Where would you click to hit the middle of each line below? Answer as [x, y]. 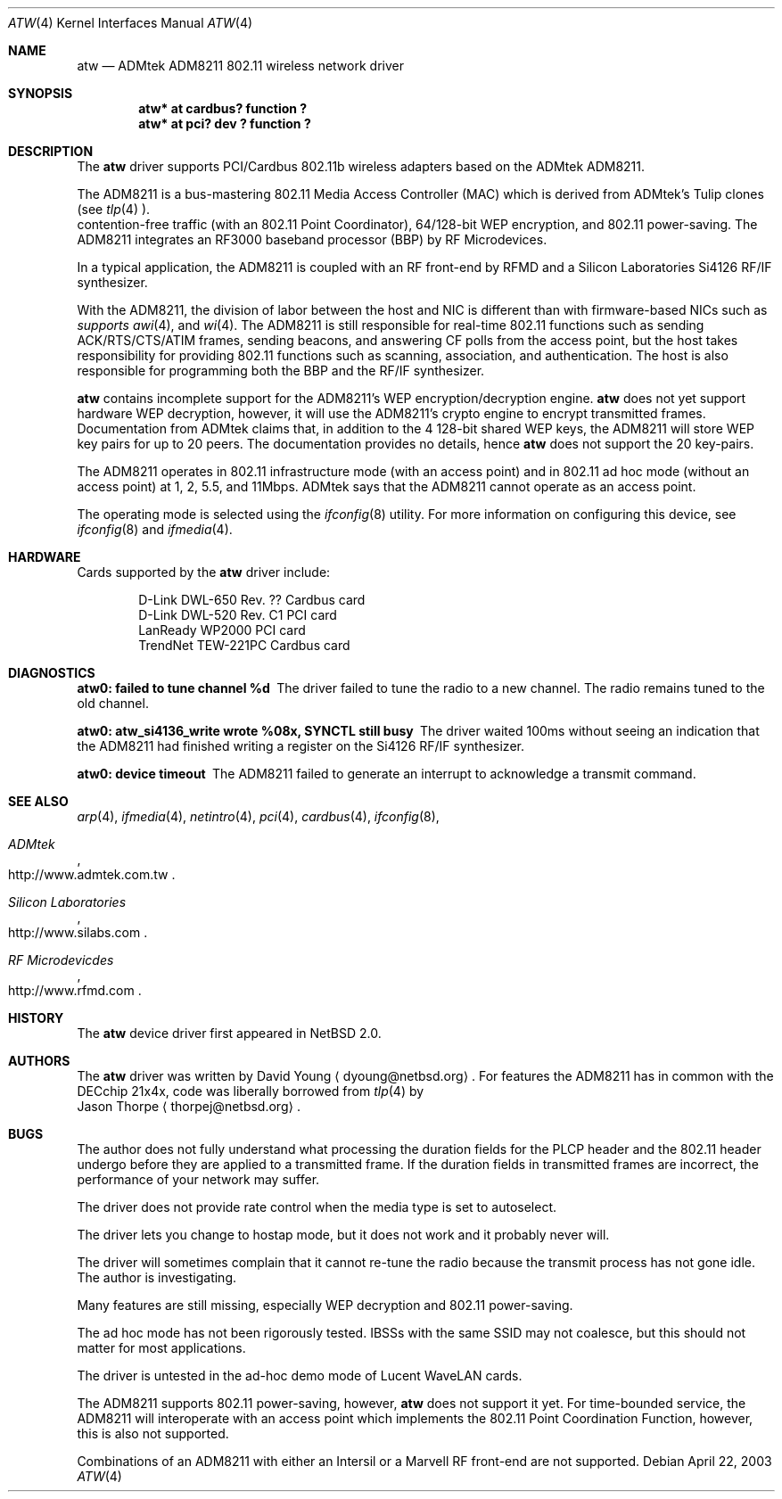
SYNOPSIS [41, 93]
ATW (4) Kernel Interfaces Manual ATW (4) [131, 23]
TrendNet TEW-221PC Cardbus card [244, 645]
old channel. [113, 703]
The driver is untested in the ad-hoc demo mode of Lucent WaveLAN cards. [300, 1375]
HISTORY [36, 1018]
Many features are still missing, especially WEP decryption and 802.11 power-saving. [325, 1305]
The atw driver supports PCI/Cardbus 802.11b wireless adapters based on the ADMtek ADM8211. [361, 166]
